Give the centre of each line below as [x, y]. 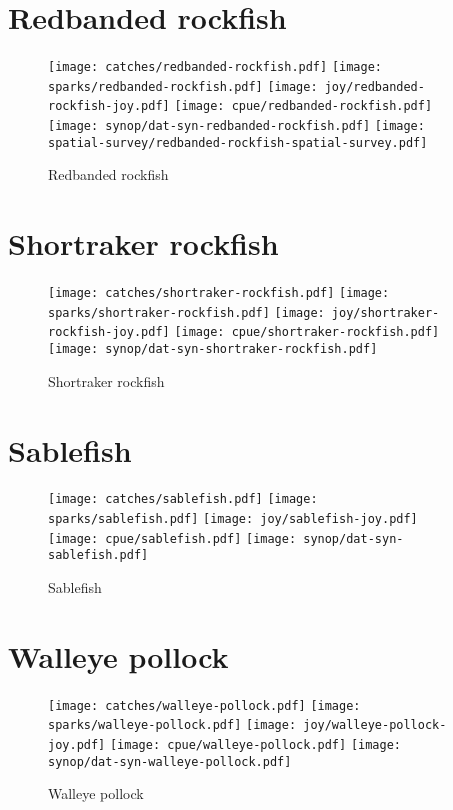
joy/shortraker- [385, 312]
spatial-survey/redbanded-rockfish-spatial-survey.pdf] [238, 142]
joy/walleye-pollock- [375, 725]
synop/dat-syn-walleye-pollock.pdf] [170, 761]
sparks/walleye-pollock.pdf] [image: [172, 725]
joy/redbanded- [374, 86]
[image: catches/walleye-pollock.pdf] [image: [204, 705]
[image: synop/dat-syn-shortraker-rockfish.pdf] [213, 349]
